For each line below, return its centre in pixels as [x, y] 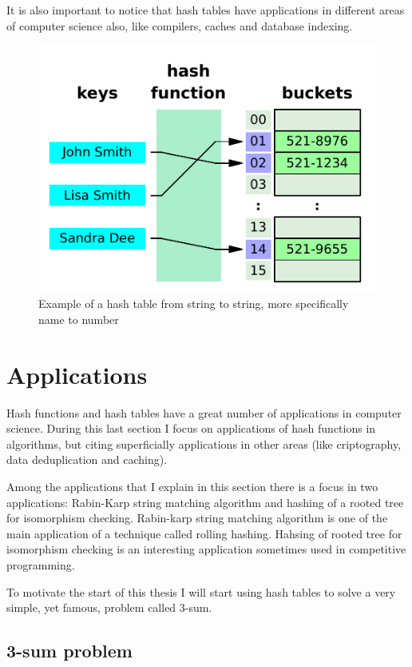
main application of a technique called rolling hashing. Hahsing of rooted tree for [204, 533]
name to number [79, 319]
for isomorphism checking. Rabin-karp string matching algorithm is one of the [197, 518]
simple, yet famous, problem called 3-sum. [109, 607]
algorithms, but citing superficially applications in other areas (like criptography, [204, 443]
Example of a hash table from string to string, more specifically [194, 304]
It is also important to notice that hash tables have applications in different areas [206, 10]
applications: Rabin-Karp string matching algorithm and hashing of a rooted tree [205, 502]
